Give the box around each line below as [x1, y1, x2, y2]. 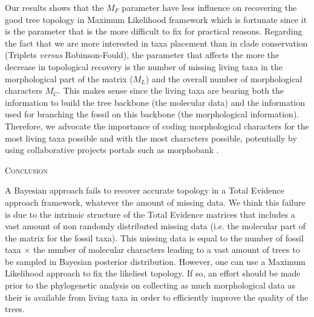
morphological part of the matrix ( [5, 72, 133, 85]
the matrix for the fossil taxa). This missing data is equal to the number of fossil [5, 231, 304, 244]
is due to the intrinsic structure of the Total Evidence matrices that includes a [5, 208, 295, 220]
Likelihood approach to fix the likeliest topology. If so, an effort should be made [5, 267, 301, 279]
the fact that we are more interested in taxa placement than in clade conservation [5, 36, 308, 49]
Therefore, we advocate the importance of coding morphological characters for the [5, 119, 309, 132]
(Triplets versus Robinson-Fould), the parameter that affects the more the [5, 48, 280, 61]
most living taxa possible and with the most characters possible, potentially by [5, 131, 297, 144]
